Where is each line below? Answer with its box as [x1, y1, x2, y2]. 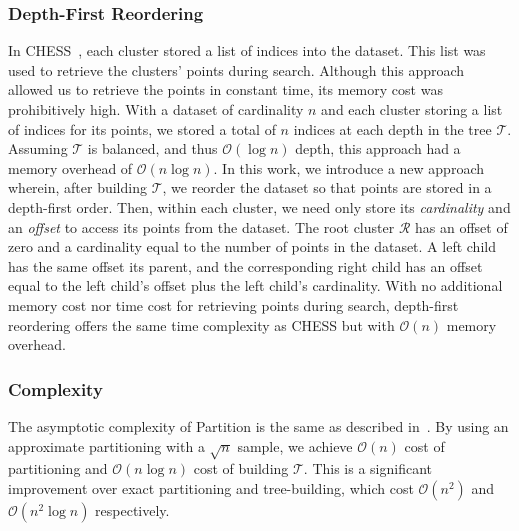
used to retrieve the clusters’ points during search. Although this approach [8, 59, 465, 80]
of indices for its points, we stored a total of [8, 118, 276, 139]
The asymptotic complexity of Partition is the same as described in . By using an [8, 415, 509, 436]
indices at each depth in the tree [293, 118, 492, 139]
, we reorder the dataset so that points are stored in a [162, 177, 492, 198]
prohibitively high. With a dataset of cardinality [8, 99, 304, 119]
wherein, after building [8, 177, 147, 198]
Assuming [8, 138, 68, 159]
